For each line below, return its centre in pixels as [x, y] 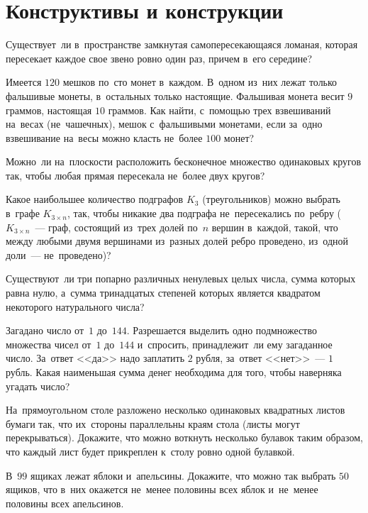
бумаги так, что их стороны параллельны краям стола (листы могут [153, 423]
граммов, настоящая [49, 110]
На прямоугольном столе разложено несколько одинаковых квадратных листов [175, 410]
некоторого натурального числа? [75, 306]
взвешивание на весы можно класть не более [104, 137]
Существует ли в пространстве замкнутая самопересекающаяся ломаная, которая [182, 44]
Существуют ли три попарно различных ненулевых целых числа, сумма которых [181, 278]
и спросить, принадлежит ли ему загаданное [235, 344]
